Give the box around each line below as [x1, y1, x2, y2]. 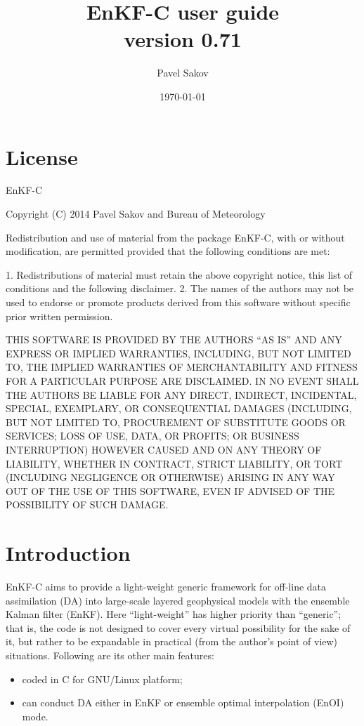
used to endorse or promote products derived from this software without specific [6, 295, 351, 309]
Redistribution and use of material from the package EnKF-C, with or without [6, 230, 345, 244]
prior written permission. [6, 308, 113, 323]
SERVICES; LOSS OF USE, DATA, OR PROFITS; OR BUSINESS [6, 428, 299, 443]
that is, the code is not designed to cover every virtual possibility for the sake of [6, 620, 351, 635]
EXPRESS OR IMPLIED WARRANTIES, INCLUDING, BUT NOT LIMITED [6, 345, 351, 360]
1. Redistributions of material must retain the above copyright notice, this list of [6, 267, 353, 282]
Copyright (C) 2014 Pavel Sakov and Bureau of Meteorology [6, 206, 266, 221]
